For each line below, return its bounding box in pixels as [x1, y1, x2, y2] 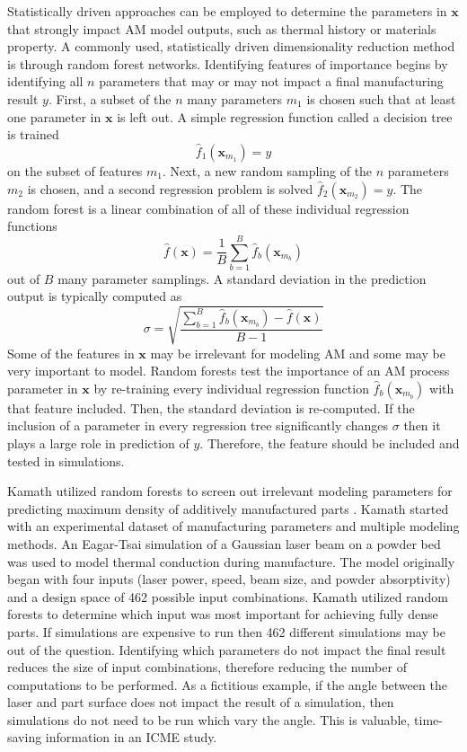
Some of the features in [7, 343, 135, 362]
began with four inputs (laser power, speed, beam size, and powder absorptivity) [7, 570, 451, 588]
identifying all [7, 72, 84, 91]
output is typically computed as [7, 287, 182, 305]
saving [7, 728, 42, 747]
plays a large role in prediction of [7, 433, 189, 452]
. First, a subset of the [48, 89, 172, 108]
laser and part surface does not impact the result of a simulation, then [7, 693, 394, 712]
